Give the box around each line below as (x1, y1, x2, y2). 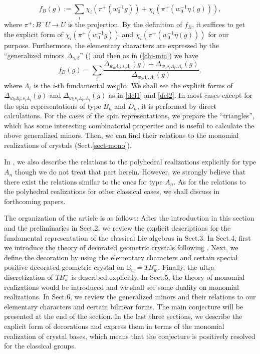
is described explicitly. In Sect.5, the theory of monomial (71, 272, 245, 282)
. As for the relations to (173, 176, 246, 187)
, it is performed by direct (137, 100, 216, 111)
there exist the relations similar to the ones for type (4, 176, 163, 187)
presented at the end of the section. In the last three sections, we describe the (4, 311, 242, 321)
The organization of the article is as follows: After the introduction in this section (4, 213, 254, 223)
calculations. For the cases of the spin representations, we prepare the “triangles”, (4, 110, 254, 121)
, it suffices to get (192, 19, 245, 30)
